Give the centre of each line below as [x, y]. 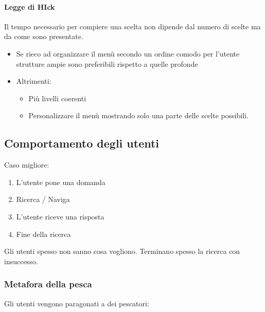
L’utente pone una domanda [61, 182]
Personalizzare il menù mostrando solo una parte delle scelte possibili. [138, 115]
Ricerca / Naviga [43, 199]
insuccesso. [21, 261]
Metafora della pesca [48, 284]
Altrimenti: [34, 81]
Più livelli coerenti [57, 98]
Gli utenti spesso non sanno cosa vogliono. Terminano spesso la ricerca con [122, 251]
